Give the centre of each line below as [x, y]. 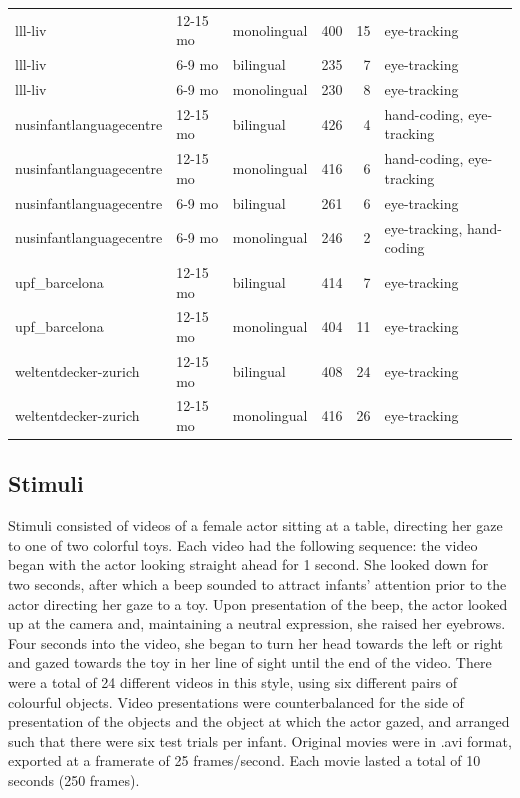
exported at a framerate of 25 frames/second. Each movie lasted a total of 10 [244, 760]
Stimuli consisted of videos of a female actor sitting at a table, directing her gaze [255, 525]
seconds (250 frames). [74, 779]
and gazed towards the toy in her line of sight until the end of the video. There [250, 662]
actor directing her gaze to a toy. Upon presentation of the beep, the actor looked [258, 603]
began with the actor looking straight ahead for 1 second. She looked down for [248, 564]
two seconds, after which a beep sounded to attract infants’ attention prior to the [257, 584]
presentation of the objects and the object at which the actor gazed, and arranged [259, 721]
